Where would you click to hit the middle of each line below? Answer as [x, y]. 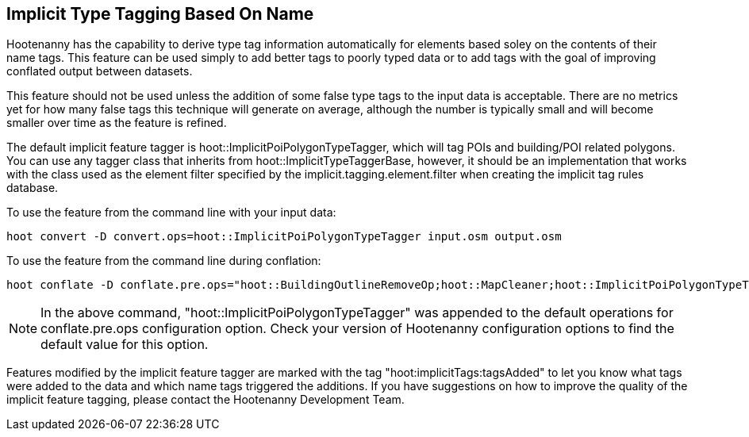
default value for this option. [125, 345]
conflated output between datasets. [100, 71]
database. [33, 188]
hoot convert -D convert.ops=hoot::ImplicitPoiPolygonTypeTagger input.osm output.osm [284, 237]
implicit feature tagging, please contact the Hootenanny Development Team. [205, 400]
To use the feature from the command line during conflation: [164, 261]
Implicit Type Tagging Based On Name [160, 14]
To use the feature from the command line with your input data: [171, 213]
